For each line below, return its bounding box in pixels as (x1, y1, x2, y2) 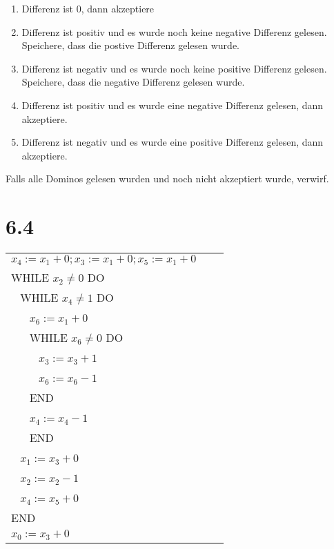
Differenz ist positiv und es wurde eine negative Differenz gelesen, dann (21, 97, 324, 112)
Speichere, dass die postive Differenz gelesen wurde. (21, 38, 239, 52)
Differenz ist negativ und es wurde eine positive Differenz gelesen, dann (21, 135, 324, 149)
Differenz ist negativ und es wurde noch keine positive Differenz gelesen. (21, 61, 327, 75)
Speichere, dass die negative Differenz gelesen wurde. (21, 75, 245, 89)
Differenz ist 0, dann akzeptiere (21, 1, 155, 15)
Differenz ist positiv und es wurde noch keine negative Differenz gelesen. (21, 24, 327, 39)
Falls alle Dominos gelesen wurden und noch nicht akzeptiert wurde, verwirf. (6, 171, 329, 186)
